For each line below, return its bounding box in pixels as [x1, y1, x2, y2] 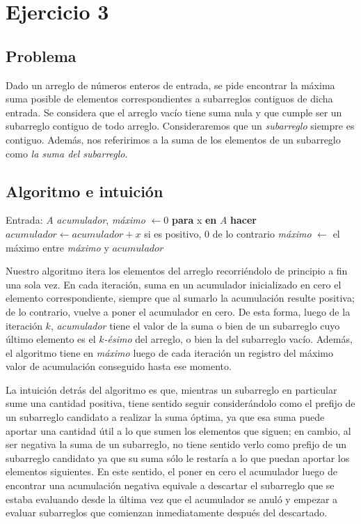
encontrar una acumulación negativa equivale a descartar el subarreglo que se [6, 478, 335, 493]
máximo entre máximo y [6, 240, 109, 254]
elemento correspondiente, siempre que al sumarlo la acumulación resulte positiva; [6, 291, 355, 305]
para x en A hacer [171, 213, 257, 227]
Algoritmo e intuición [6, 180, 163, 201]
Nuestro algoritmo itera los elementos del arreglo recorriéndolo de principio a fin [6, 263, 348, 278]
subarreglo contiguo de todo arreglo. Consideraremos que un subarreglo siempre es [6, 118, 355, 133]
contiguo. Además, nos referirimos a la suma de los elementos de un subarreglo [6, 132, 341, 146]
